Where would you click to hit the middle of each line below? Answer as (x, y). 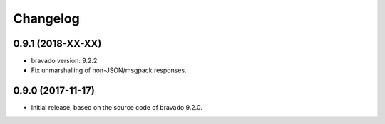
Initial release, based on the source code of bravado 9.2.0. (117, 108)
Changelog (46, 18)
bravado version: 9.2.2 (64, 61)
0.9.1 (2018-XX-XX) (57, 44)
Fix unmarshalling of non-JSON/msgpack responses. (109, 70)
